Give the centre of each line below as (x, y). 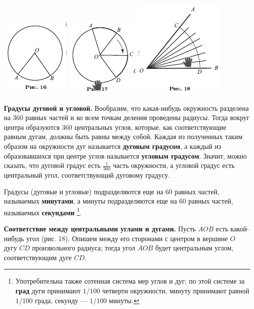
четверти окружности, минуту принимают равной (176, 290)
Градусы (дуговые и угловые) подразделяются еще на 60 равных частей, (112, 191)
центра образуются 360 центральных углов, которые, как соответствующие (115, 127)
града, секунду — (61, 300)
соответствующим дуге (38, 257)
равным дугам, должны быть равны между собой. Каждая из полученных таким (123, 136)
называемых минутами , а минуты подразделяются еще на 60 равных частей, (119, 201)
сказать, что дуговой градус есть (52, 165)
